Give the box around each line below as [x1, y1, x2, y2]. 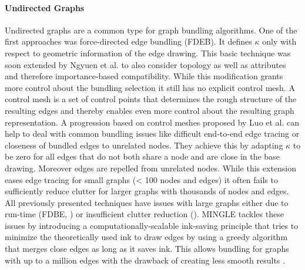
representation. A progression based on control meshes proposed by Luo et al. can [5, 116, 300, 128]
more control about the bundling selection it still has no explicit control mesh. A [5, 81, 295, 93]
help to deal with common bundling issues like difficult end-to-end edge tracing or [5, 127, 300, 140]
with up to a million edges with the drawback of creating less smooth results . [5, 254, 285, 266]
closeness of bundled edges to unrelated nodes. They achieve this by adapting [5, 139, 283, 151]
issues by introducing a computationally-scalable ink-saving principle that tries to [5, 219, 299, 231]
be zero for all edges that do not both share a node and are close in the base [5, 150, 280, 163]
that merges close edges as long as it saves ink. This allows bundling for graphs [5, 242, 289, 255]
